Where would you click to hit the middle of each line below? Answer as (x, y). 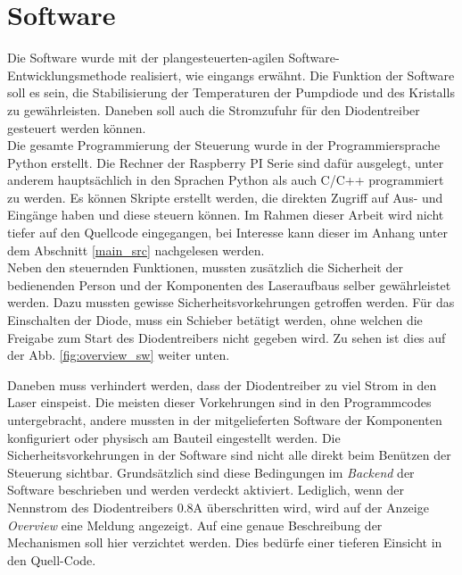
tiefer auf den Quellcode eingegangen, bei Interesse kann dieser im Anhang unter (227, 233)
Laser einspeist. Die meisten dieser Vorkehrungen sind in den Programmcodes (219, 402)
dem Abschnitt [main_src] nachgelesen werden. (136, 250)
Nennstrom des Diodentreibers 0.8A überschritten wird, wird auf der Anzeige (218, 507)
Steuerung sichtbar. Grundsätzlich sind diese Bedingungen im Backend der (211, 472)
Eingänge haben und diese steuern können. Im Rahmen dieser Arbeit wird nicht (226, 215)
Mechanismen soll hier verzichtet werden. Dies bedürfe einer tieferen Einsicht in (225, 542)
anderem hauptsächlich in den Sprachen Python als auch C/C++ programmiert (226, 180)
